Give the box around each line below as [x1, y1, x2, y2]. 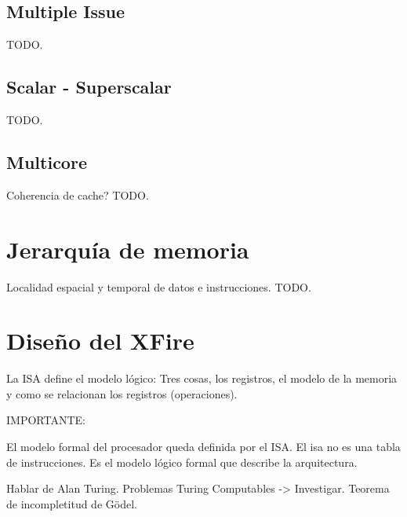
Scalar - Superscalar [6, 75, 172, 99]
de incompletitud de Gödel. [6, 495, 137, 511]
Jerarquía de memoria [6, 233, 249, 265]
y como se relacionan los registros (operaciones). [6, 385, 238, 401]
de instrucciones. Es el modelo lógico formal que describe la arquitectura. [6, 453, 358, 470]
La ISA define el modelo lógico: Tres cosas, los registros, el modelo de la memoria [6, 370, 398, 387]
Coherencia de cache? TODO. [6, 186, 149, 203]
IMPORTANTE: [6, 412, 85, 428]
